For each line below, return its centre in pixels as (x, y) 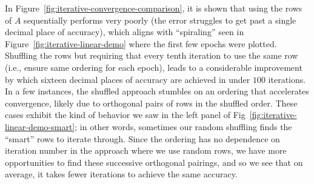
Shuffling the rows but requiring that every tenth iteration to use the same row (152, 55)
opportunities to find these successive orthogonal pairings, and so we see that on (154, 162)
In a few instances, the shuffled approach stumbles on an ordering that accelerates (157, 91)
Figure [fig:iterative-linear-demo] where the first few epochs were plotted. (141, 43)
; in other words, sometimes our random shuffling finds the (183, 126)
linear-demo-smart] (40, 126)
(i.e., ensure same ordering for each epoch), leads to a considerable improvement (154, 67)
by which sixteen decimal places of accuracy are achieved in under (128, 79)
